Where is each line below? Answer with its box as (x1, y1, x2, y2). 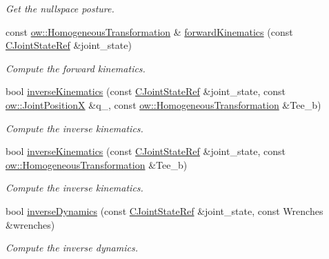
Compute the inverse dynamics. (6, 240, 138, 255)
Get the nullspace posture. (6, 1, 114, 15)
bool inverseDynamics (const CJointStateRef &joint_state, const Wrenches (6, 203, 323, 218)
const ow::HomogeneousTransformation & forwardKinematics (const (6, 24, 293, 39)
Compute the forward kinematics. (6, 61, 146, 75)
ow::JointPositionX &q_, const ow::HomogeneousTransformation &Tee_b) (6, 97, 321, 112)
